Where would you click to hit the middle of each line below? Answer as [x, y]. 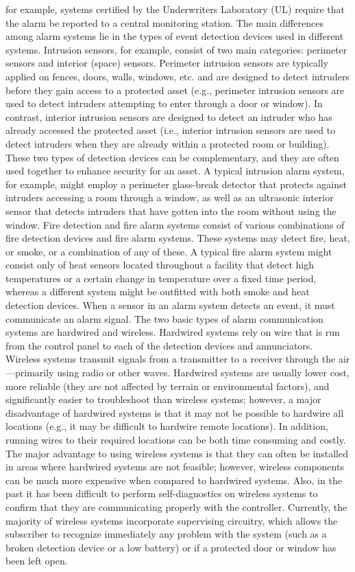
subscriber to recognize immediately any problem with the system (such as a [166, 534]
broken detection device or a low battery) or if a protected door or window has [171, 547]
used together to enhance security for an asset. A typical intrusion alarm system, [175, 171]
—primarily [30, 373]
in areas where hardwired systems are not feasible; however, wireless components [175, 467]
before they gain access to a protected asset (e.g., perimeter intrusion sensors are [175, 90]
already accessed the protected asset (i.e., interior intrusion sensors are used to [171, 130]
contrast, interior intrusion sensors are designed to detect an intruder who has [169, 116]
